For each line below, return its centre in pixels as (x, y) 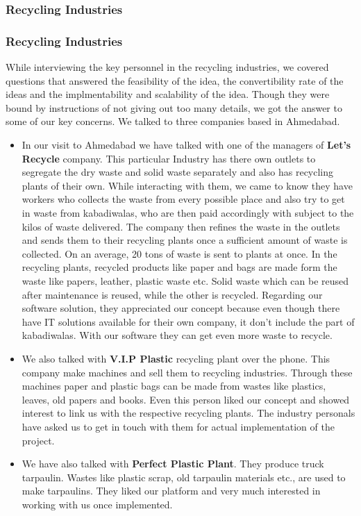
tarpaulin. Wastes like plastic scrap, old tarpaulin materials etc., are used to (184, 477)
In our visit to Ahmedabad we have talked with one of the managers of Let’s (186, 145)
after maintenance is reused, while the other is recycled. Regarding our (172, 294)
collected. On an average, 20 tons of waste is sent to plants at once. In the (179, 253)
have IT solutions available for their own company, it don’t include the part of (188, 321)
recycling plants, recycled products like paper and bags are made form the (179, 267)
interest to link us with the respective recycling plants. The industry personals (188, 413)
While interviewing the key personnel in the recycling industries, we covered (167, 67)
